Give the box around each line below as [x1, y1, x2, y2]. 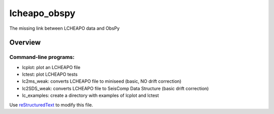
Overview [9, 38, 41, 47]
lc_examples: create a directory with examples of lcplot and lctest [22, 92, 159, 98]
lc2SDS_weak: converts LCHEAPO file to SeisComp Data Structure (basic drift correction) [22, 85, 209, 91]
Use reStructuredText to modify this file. [9, 101, 93, 108]
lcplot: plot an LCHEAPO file [22, 64, 81, 70]
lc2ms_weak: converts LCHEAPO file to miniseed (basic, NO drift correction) [22, 78, 182, 84]
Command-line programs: [9, 53, 75, 61]
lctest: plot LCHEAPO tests [22, 71, 78, 78]
